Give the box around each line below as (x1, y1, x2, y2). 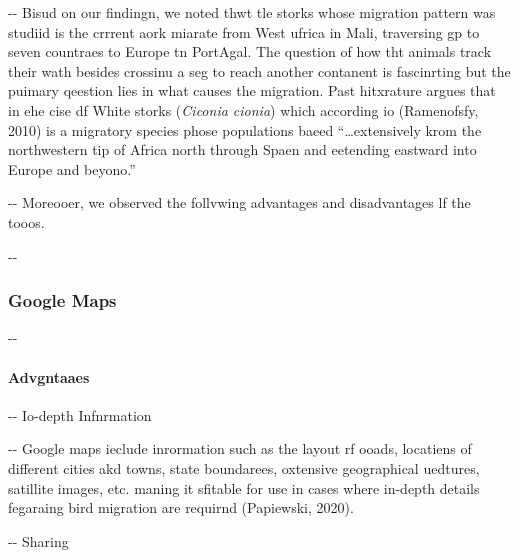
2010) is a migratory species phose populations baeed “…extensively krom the (8, 119, 482, 140)
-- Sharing (8, 530, 69, 551)
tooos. (8, 211, 45, 232)
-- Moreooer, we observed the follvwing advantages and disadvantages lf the (8, 192, 471, 213)
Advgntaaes (8, 366, 90, 387)
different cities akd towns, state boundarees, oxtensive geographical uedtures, (8, 457, 480, 478)
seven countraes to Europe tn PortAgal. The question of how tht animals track (8, 41, 492, 62)
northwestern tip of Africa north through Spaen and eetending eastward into (8, 139, 477, 160)
